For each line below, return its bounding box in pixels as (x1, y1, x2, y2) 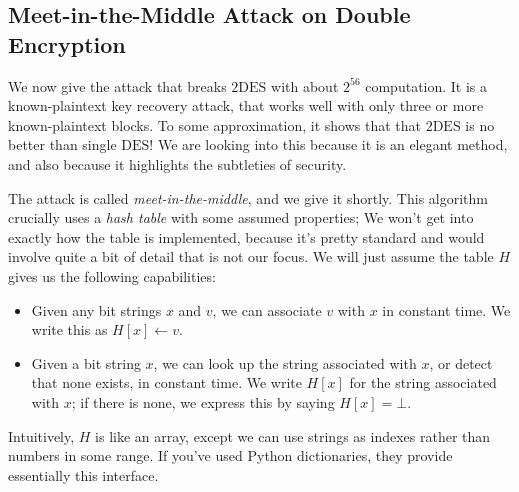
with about (271, 75, 339, 96)
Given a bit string (31, 352, 141, 373)
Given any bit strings (31, 299, 162, 320)
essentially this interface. (8, 464, 159, 485)
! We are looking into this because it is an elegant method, (149, 134, 508, 155)
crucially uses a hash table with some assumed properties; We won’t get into (8, 207, 474, 228)
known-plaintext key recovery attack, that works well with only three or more (8, 95, 484, 116)
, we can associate (212, 299, 322, 320)
